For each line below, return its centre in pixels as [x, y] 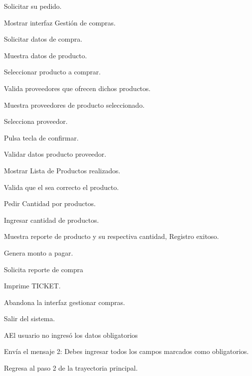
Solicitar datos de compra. [43, 39]
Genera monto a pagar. [39, 252]
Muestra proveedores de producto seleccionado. [74, 105]
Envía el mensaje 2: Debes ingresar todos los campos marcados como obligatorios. [126, 351]
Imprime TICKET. [32, 286]
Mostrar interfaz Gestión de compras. [60, 22]
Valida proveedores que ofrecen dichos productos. [77, 88]
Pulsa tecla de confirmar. [41, 137]
